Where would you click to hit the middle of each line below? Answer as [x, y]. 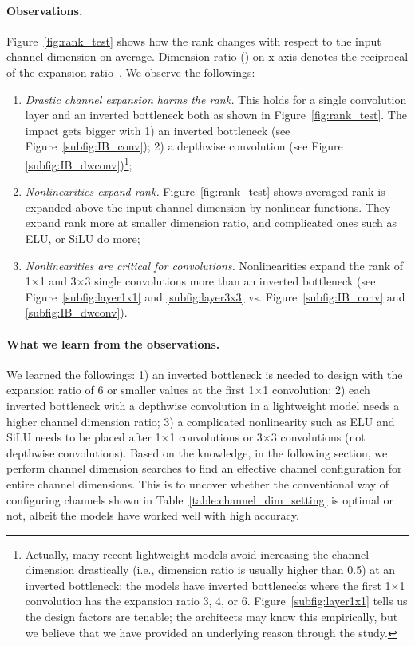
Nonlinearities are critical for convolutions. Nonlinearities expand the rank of [214, 265]
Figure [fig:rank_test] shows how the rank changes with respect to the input [194, 40]
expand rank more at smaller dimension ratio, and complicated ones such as [211, 223]
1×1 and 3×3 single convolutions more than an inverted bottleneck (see [200, 281]
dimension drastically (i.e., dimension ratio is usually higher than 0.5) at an [210, 570]
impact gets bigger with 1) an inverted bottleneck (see [158, 130]
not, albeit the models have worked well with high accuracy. [153, 515]
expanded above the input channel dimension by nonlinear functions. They [208, 207]
